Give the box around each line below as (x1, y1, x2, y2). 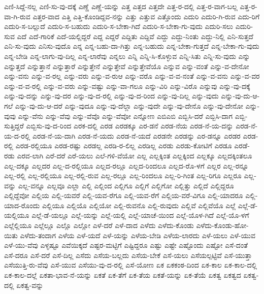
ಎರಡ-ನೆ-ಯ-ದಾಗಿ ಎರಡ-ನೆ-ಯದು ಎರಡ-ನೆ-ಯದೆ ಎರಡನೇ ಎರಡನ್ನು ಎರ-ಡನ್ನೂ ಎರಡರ (32, 130, 241, 141)
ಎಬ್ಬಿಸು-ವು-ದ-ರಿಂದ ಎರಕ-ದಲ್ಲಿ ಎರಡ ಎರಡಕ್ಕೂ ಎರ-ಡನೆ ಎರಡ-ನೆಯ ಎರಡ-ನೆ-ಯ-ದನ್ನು (26, 120, 234, 131)
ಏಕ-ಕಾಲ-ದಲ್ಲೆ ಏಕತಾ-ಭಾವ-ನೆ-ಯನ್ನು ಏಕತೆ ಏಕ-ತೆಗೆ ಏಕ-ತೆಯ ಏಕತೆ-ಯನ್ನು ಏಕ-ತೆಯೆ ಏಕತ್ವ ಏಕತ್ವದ (4, 270, 241, 280)
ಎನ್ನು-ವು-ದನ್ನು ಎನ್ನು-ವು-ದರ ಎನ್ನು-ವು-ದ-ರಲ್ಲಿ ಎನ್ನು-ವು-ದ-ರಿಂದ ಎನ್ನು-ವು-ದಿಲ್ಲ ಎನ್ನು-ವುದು (4, 90, 219, 101)
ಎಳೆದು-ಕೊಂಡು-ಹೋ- (196, 220, 249, 231)
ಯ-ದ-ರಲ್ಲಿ (4, 130, 30, 141)
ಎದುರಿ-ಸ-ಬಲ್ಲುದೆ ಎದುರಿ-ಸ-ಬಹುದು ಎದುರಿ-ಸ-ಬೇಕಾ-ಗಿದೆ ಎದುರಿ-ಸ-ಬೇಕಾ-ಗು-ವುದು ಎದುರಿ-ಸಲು (4, 21, 234, 31)
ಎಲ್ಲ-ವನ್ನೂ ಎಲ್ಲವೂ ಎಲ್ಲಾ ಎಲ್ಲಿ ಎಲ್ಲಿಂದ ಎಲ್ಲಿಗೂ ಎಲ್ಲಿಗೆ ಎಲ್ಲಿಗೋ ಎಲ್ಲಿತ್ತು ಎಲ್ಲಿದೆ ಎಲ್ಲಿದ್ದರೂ (18, 180, 234, 190)
